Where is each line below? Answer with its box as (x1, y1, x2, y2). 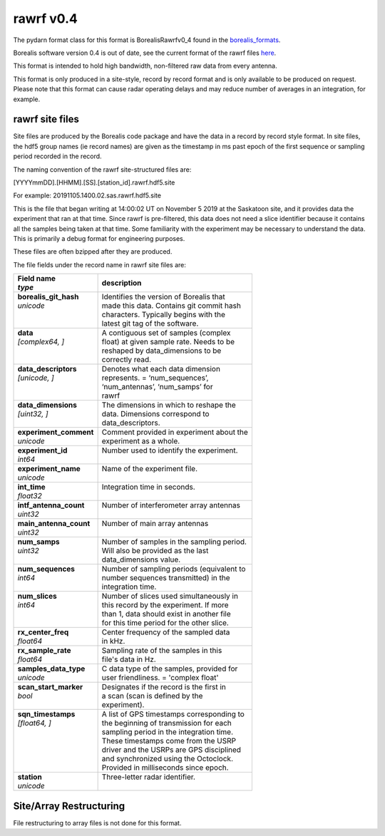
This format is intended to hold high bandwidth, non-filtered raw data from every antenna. (13, 61, 277, 71)
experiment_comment (17, 428, 94, 438)
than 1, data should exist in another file (101, 609, 231, 619)
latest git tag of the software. (101, 319, 199, 329)
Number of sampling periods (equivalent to (101, 564, 246, 574)
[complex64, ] (17, 337, 65, 347)
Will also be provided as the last (101, 546, 209, 556)
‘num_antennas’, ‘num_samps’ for (101, 382, 213, 392)
